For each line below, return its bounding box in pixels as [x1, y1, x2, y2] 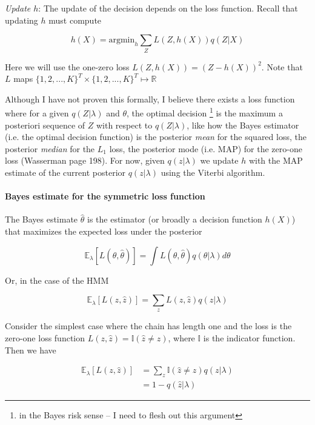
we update [200, 154, 239, 167]
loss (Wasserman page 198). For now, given [5, 154, 165, 167]
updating [5, 13, 38, 26]
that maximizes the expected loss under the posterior [5, 224, 202, 237]
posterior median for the [5, 142, 95, 155]
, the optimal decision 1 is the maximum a [126, 105, 283, 119]
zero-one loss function [5, 332, 85, 344]
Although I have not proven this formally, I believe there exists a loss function [5, 92, 295, 105]
